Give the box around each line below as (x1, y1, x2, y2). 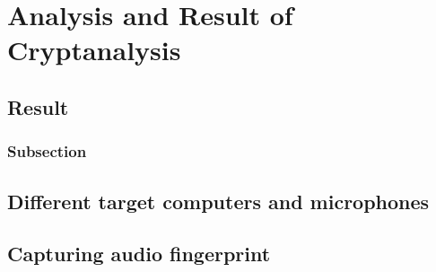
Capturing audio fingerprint (7, 240, 271, 268)
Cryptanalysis (7, 31, 181, 68)
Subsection (7, 140, 87, 162)
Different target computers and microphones (7, 187, 430, 215)
